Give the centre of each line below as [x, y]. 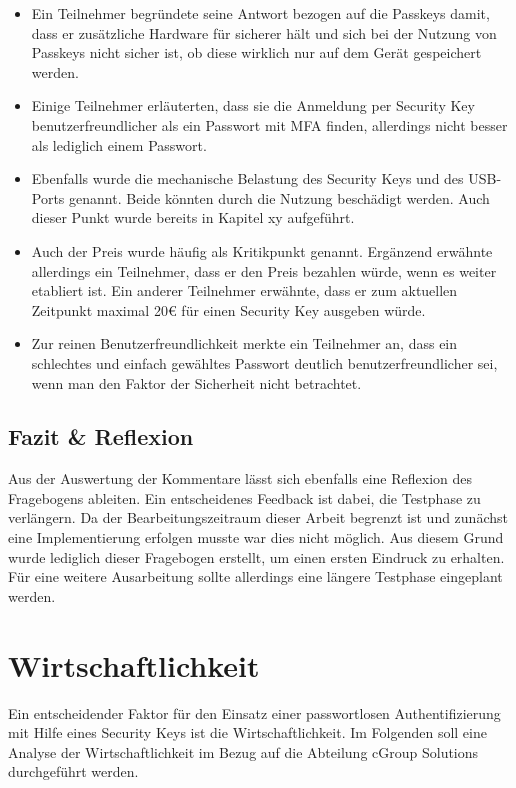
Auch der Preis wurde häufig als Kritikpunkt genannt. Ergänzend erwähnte [262, 250]
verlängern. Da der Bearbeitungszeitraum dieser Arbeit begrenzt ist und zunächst [258, 517]
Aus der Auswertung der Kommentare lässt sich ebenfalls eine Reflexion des [240, 478]
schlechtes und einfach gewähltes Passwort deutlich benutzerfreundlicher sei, [264, 362]
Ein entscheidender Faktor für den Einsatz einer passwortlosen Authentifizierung [254, 712]
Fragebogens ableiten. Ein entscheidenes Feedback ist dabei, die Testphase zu [244, 497]
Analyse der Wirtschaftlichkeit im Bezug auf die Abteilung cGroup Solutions [243, 751]
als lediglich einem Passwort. [119, 144]
